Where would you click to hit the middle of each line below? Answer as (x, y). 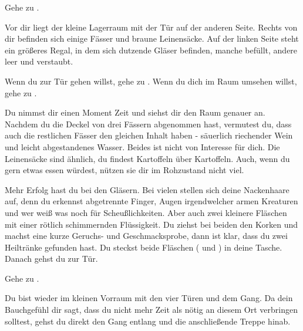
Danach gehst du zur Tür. (51, 259)
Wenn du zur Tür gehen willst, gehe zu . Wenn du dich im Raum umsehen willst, (151, 81)
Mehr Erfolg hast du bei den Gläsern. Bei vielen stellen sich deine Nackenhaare (147, 189)
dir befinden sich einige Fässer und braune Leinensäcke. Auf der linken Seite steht (152, 38)
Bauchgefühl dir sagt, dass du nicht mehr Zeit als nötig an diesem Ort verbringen (151, 310)
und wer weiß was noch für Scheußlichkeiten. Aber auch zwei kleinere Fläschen (146, 212)
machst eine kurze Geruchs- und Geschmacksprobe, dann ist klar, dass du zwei (146, 236)
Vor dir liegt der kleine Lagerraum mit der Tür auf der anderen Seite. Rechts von (151, 27)
